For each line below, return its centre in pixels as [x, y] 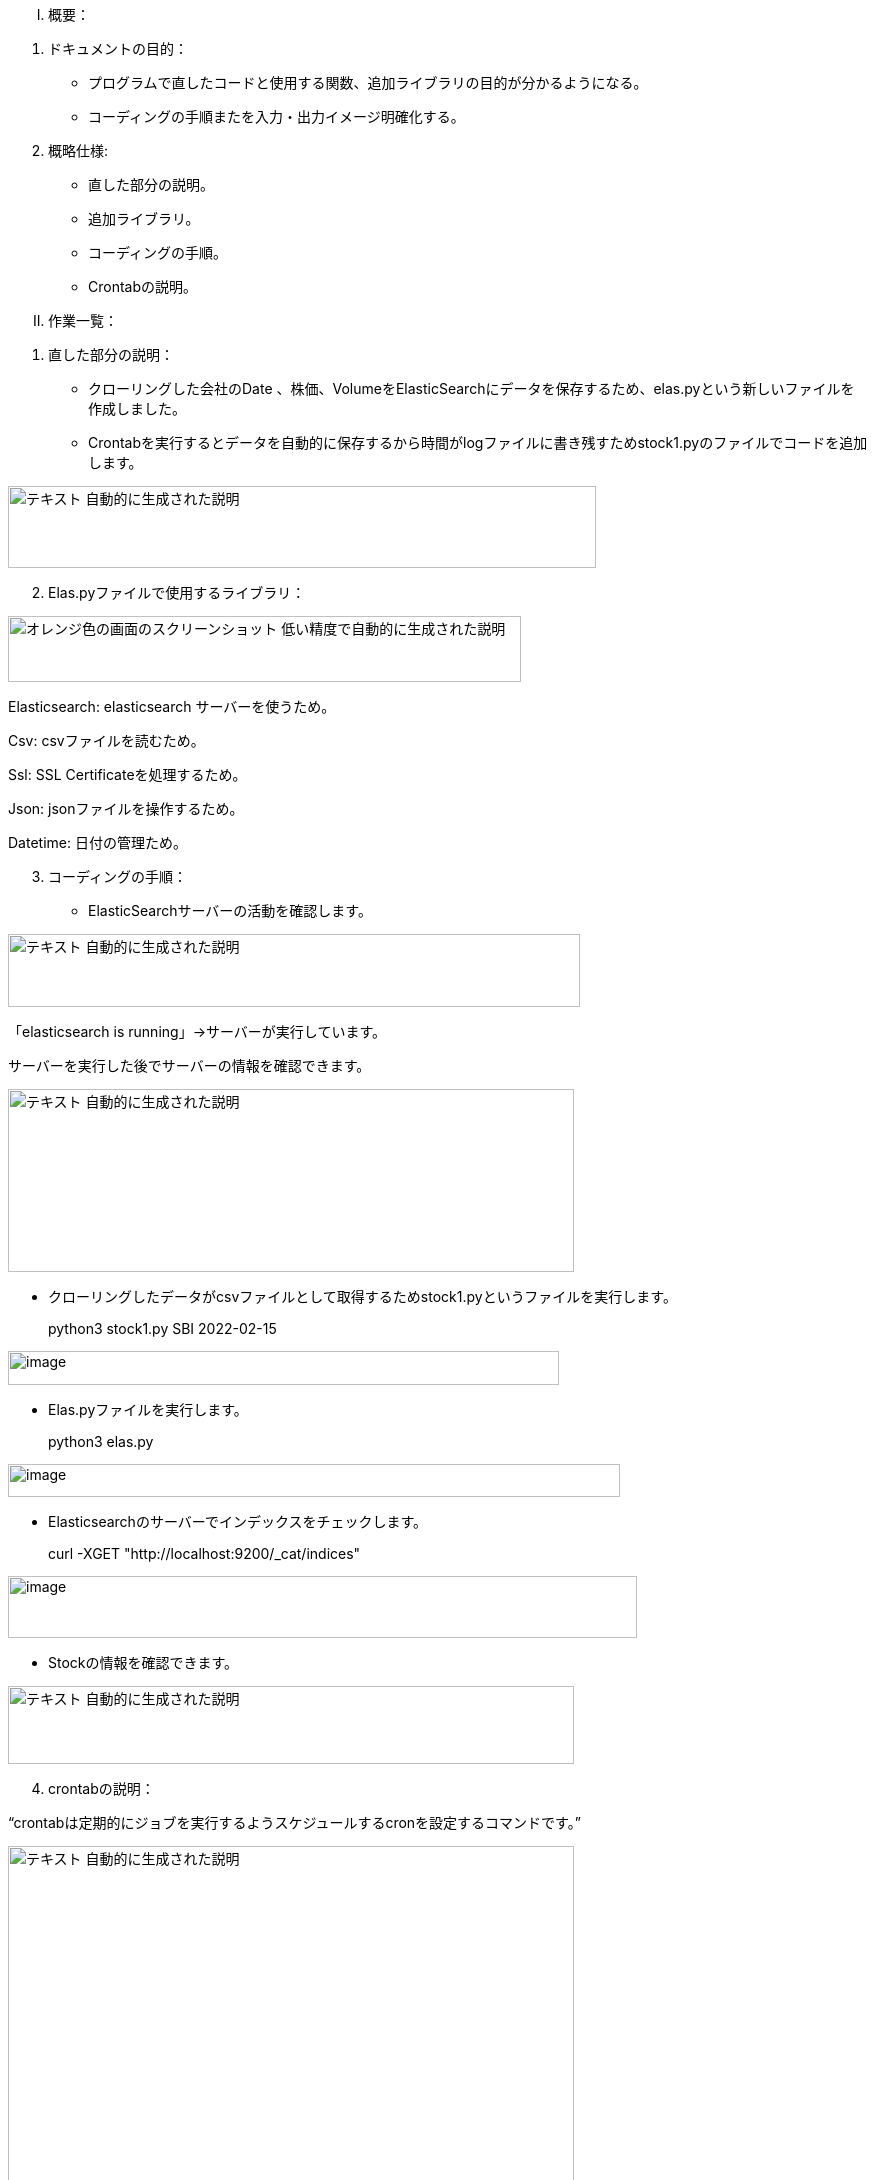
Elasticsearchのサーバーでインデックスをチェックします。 [238, 1521]
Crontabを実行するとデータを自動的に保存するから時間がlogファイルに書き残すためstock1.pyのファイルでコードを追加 [478, 442]
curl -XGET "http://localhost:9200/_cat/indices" [204, 1553]
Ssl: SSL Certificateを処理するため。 [127, 774]
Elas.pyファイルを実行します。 [148, 1409]
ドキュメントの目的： [118, 48]
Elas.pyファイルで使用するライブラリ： [177, 592]
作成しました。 [137, 408]
